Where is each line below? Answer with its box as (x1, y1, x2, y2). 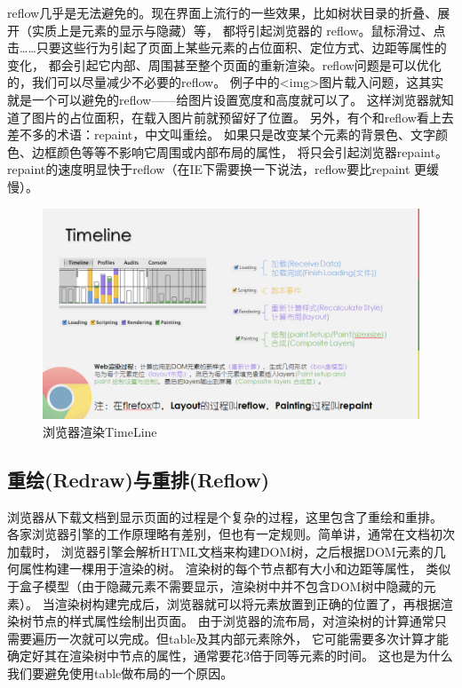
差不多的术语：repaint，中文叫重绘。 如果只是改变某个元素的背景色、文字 (7, 125, 435, 144)
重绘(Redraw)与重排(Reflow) (7, 465, 270, 493)
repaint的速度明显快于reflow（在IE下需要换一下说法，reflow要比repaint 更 (7, 160, 427, 178)
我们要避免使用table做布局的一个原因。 (7, 663, 234, 682)
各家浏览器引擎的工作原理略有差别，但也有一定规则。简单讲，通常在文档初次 (7, 525, 455, 543)
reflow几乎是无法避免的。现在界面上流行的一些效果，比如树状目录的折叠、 (7, 4, 438, 21)
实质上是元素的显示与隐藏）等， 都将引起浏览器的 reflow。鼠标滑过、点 (31, 20, 446, 39)
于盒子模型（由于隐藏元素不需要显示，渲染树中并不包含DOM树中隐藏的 (7, 577, 424, 596)
